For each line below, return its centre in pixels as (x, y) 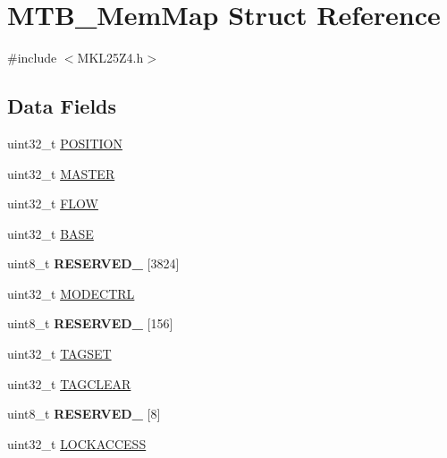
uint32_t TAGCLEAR (69, 383)
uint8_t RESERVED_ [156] (90, 323)
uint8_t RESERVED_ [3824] (93, 263)
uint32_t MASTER (61, 173)
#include (32, 58)
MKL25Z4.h (110, 58)
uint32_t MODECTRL (71, 293)
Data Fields (62, 106)
